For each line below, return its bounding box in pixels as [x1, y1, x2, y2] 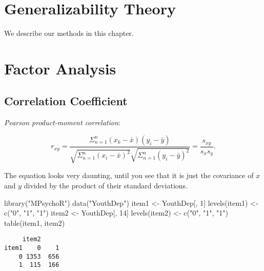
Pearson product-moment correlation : [4, 117, 120, 128]
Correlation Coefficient [4, 93, 128, 109]
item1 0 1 [4, 244, 59, 251]
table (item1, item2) [4, 217, 65, 228]
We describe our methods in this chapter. [4, 28, 134, 38]
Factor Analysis [4, 57, 116, 79]
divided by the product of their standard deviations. [24, 180, 188, 190]
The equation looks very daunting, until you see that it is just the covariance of [4, 170, 254, 181]
